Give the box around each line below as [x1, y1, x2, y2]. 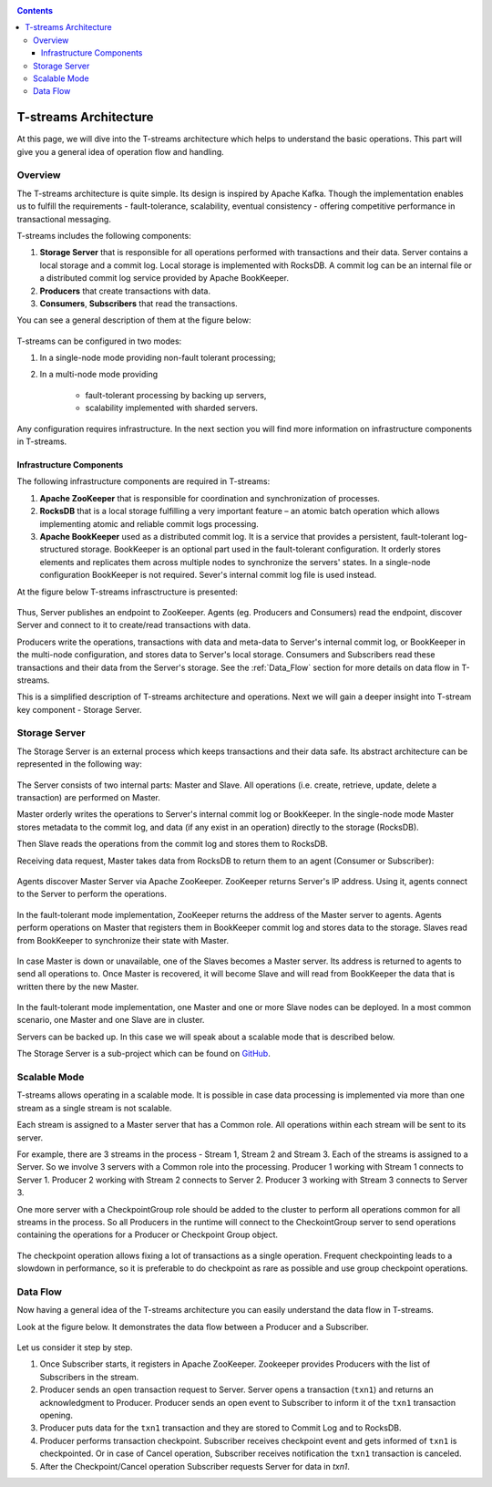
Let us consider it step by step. [16, 1341, 133, 1353]
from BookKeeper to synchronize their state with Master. [16, 935, 230, 945]
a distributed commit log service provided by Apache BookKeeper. [39, 273, 289, 284]
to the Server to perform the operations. [16, 889, 168, 900]
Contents [16, 5, 54, 15]
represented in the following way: [16, 759, 143, 769]
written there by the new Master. [16, 981, 139, 992]
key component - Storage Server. [16, 704, 142, 715]
